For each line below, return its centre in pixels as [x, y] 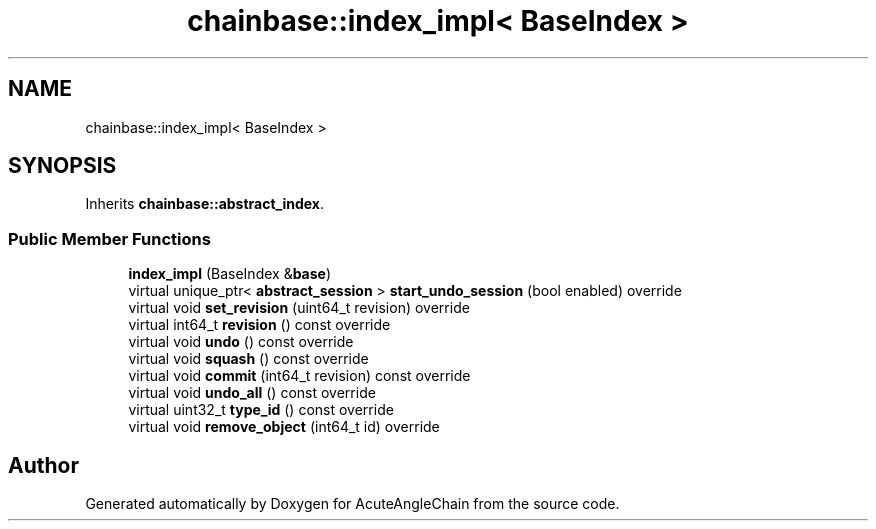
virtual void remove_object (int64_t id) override [284, 427]
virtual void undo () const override [241, 342]
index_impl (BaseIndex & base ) [230, 274]
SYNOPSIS [62, 166]
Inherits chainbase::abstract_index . [205, 204]
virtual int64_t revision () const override [259, 325]
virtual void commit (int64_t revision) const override [299, 376]
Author [43, 465]
